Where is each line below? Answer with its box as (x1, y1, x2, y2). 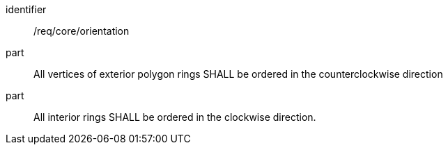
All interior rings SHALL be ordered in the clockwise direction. (33, 111, 316, 123)
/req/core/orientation (33, 25, 130, 37)
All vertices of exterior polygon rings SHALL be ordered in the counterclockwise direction (33, 68, 443, 80)
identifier (6, 3, 47, 15)
